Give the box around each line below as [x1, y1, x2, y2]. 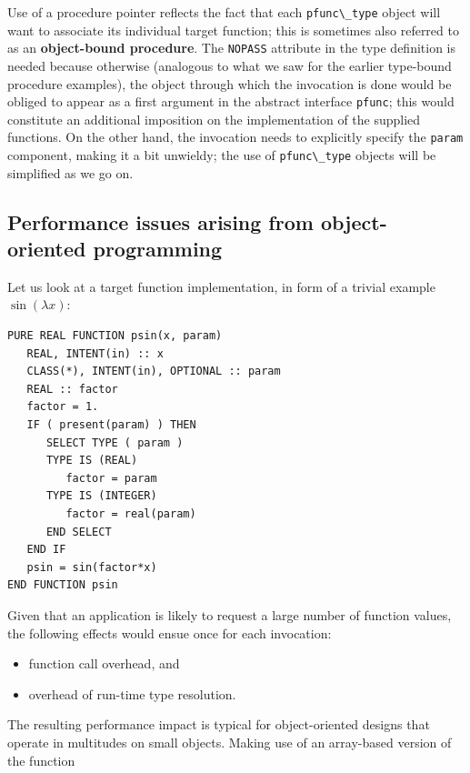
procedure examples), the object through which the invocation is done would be [7, 74, 452, 93]
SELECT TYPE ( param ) [45, 436, 184, 449]
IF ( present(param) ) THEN [26, 418, 196, 431]
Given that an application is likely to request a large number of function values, [7, 605, 452, 624]
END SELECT [45, 525, 112, 538]
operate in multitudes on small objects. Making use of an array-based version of [7, 732, 452, 751]
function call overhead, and [28, 654, 180, 673]
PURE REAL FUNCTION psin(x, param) [7, 329, 223, 343]
